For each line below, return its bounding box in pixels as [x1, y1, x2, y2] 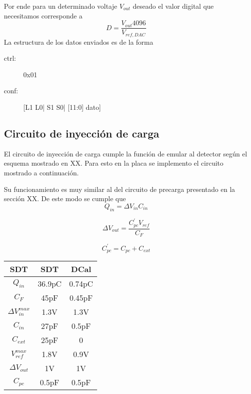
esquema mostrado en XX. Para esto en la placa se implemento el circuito [4, 158, 224, 168]
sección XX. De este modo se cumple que [4, 193, 126, 204]
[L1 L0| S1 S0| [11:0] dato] [23, 102, 101, 112]
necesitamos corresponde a [4, 10, 83, 20]
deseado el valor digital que [133, 1, 214, 11]
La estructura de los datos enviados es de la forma [4, 36, 153, 47]
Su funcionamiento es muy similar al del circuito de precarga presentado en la [4, 184, 235, 194]
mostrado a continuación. [4, 168, 79, 178]
